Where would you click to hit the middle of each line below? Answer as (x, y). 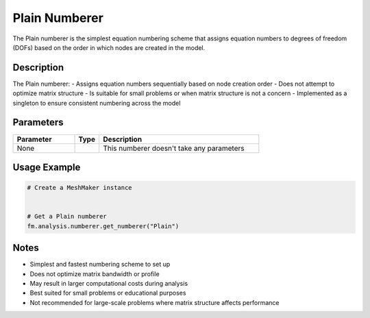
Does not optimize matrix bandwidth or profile (95, 273)
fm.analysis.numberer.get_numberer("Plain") (103, 226)
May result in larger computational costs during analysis (109, 283)
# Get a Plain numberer (67, 217)
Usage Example (47, 167)
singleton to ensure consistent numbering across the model (97, 103)
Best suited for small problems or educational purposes (108, 293)
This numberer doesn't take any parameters (174, 148)
